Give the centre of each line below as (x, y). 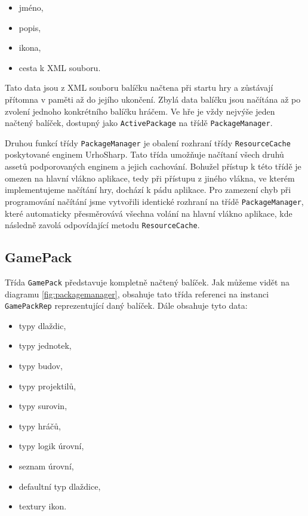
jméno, (31, 7)
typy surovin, (43, 406)
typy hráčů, (40, 426)
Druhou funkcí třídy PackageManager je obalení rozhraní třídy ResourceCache (148, 142)
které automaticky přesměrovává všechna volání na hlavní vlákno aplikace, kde (149, 213)
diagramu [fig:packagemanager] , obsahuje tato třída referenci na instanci (137, 294)
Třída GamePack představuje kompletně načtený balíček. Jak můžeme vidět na (147, 282)
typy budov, (41, 366)
